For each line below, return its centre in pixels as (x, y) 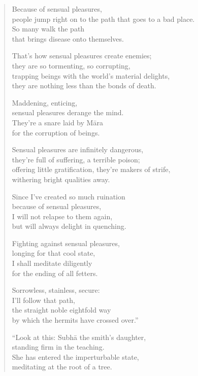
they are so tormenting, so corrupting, (71, 65)
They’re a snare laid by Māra (57, 122)
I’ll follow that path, (43, 300)
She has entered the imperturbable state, (75, 356)
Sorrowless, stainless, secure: (56, 290)
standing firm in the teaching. (58, 347)
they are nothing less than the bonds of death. (84, 86)
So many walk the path (48, 29)
